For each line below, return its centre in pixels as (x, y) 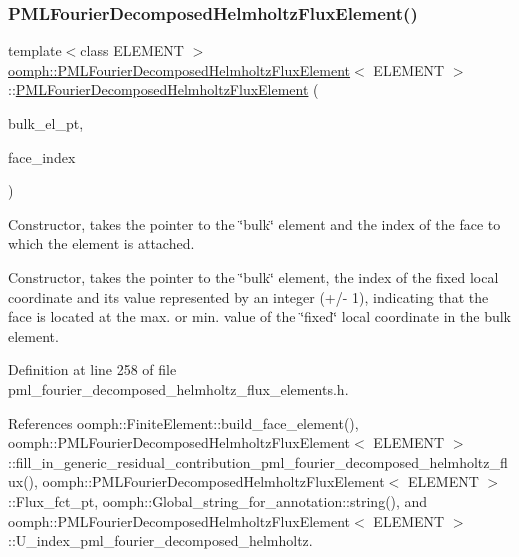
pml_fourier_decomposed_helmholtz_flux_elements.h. (178, 388)
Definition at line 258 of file (92, 369)
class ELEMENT (132, 50)
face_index (42, 156)
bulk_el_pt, (46, 123)
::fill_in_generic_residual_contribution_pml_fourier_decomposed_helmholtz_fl (258, 461)
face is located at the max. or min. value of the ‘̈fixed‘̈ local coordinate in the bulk (259, 316)
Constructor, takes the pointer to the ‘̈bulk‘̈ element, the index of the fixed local (253, 276)
